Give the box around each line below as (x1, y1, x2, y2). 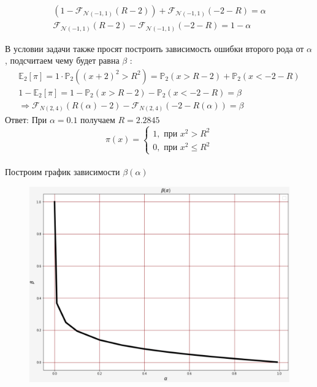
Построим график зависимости (5, 165, 120, 178)
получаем (80, 113, 115, 126)
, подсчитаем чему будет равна (5, 54, 120, 67)
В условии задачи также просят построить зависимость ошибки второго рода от (5, 42, 304, 54)
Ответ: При (5, 113, 47, 126)
